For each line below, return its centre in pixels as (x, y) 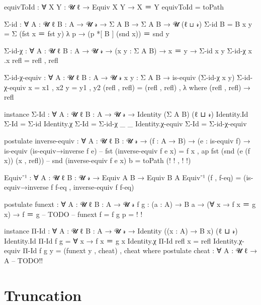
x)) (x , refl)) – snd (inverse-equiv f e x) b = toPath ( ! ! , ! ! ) (98, 160)
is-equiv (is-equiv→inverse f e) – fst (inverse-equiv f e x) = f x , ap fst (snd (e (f (127, 150)
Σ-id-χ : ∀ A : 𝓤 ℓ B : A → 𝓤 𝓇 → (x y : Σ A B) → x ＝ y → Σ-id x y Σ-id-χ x (128, 50)
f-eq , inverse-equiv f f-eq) (95, 187)
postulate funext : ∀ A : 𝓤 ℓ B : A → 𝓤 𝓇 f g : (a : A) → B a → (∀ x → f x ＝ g (130, 204)
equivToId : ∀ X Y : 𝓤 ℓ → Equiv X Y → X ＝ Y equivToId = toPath (114, 7)
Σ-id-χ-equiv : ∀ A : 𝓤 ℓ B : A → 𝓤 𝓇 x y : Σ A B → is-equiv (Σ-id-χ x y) (119, 77)
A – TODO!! (24, 260)
